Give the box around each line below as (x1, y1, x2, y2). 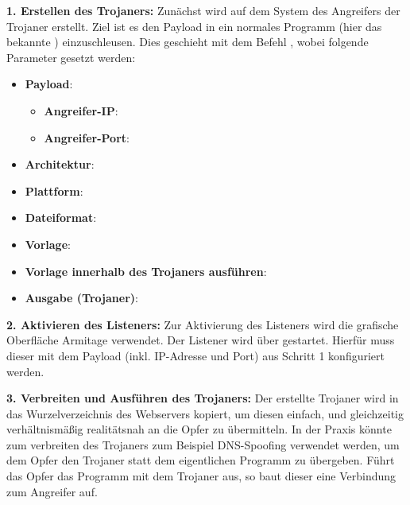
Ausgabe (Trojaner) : (25, 289, 138, 306)
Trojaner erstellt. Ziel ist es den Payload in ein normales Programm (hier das (6, 17, 382, 34)
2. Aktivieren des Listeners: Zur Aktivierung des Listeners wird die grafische (6, 316, 399, 332)
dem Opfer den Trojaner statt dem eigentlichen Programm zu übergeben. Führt (6, 452, 395, 468)
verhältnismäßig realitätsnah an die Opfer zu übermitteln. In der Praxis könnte (6, 421, 392, 437)
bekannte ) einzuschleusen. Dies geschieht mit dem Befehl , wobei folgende (6, 33, 369, 50)
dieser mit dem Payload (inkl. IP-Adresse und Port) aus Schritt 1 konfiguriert (6, 347, 385, 363)
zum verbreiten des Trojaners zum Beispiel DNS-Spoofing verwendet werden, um (6, 436, 400, 453)
